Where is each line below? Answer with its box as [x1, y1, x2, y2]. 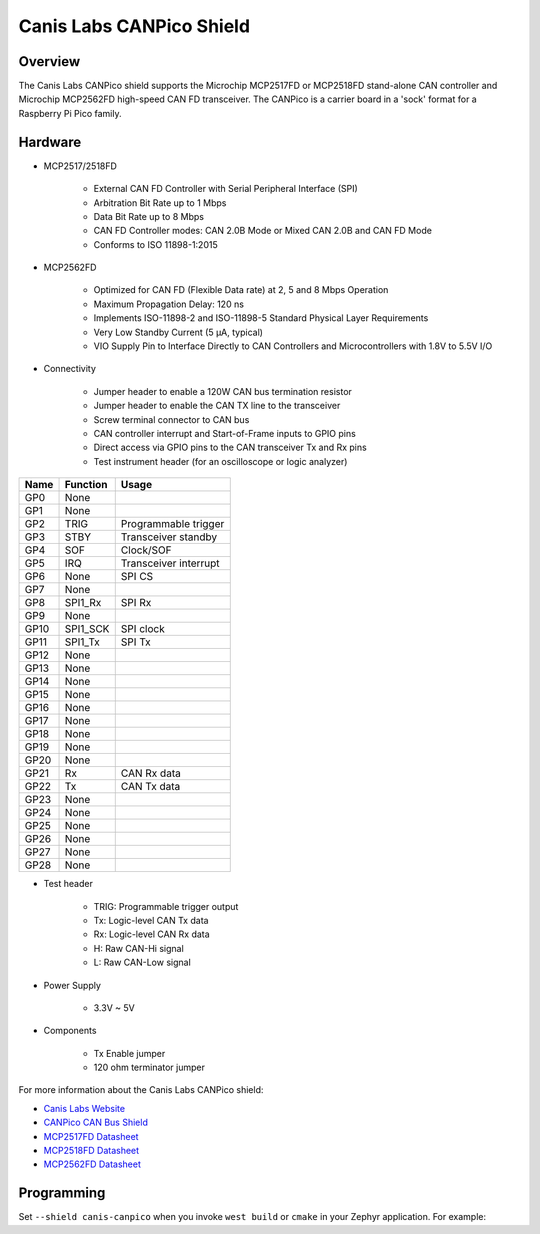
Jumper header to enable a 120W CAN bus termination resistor [93, 385, 352, 397]
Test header [43, 878, 94, 890]
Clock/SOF [120, 543, 172, 557]
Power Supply [43, 979, 102, 991]
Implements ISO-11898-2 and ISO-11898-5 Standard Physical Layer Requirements [93, 312, 429, 324]
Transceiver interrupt [120, 556, 220, 570]
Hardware [18, 133, 82, 150]
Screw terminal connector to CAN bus [93, 413, 250, 425]
